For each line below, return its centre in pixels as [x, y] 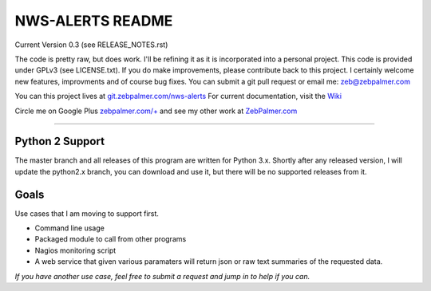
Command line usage [70, 228]
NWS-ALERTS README [94, 21]
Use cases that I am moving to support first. [87, 213]
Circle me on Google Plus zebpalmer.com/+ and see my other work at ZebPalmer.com [156, 111]
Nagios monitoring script [75, 250]
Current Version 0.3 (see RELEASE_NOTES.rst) [91, 45]
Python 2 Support [60, 142]
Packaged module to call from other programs [111, 239]
